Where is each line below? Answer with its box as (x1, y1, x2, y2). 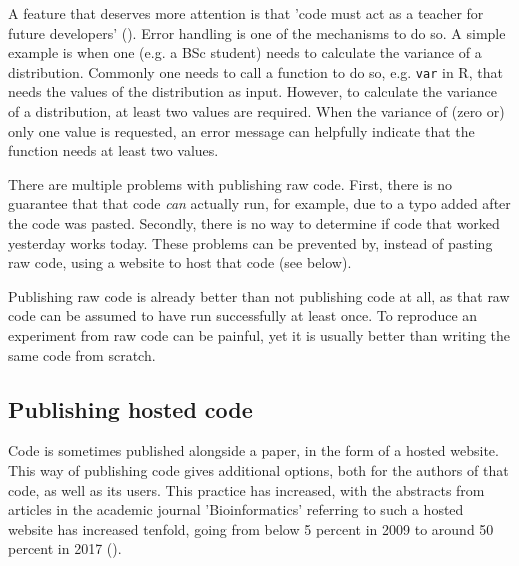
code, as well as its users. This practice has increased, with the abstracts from (8, 479, 485, 500)
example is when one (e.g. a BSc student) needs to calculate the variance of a (8, 42, 482, 63)
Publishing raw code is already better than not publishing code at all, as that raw (8, 285, 510, 306)
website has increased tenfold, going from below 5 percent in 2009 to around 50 (8, 518, 494, 539)
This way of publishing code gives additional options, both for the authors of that (8, 459, 509, 480)
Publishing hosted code (8, 393, 253, 424)
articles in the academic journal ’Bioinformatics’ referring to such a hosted (8, 499, 464, 520)
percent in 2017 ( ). (8, 538, 122, 559)
